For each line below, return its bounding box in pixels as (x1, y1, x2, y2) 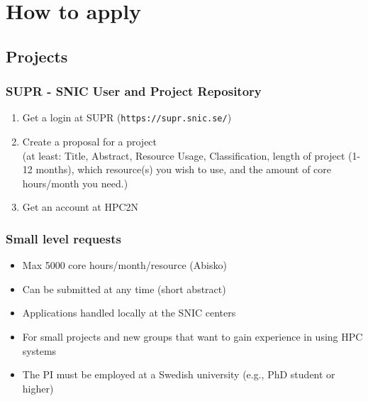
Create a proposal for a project (22, 134, 157, 149)
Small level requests (6, 229, 121, 247)
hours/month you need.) (22, 175, 128, 190)
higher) (22, 380, 54, 395)
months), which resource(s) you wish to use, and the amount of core (35, 162, 332, 177)
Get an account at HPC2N (22, 199, 139, 214)
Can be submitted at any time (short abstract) (22, 281, 226, 296)
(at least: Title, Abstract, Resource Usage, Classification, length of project (22, 148, 345, 163)
